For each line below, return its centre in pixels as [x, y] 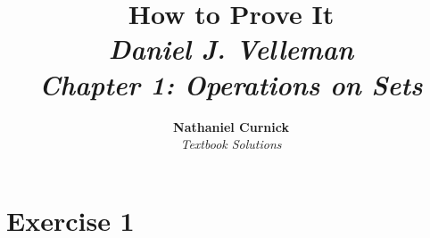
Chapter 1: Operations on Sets [231, 84]
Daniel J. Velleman [231, 49]
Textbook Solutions [231, 144]
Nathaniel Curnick [231, 126]
